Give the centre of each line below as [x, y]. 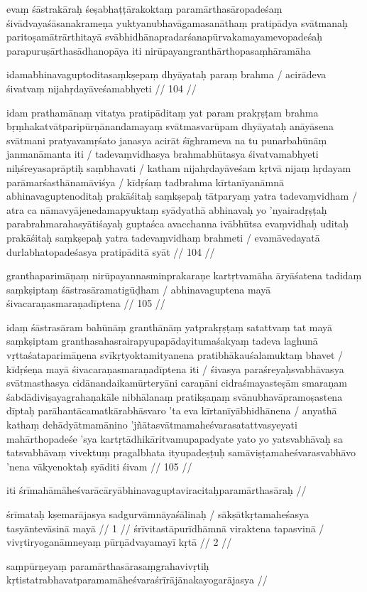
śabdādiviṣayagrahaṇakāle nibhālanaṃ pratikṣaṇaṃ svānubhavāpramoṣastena [175, 396]
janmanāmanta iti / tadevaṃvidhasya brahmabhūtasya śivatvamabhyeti [163, 154]
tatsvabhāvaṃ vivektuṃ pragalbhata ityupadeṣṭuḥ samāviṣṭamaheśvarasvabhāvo [181, 452]
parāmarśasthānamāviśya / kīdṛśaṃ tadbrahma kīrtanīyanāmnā [145, 182]
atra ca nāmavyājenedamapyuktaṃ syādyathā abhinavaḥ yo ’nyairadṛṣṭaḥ [167, 209]
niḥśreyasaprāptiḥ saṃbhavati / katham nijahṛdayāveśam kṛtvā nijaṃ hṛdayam [179, 167]
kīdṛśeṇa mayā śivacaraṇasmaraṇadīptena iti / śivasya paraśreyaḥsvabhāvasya [175, 368]
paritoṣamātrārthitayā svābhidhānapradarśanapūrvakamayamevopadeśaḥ [165, 37]
